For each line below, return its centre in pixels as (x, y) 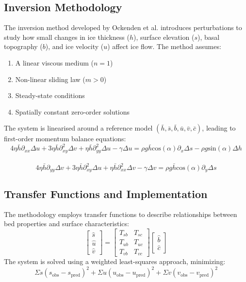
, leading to (219, 128)
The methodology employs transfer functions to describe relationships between (121, 214)
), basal (208, 37)
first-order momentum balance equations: (65, 139)
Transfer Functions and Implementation (106, 193)
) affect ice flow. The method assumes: (164, 46)
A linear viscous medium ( (54, 62)
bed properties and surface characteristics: (66, 224)
